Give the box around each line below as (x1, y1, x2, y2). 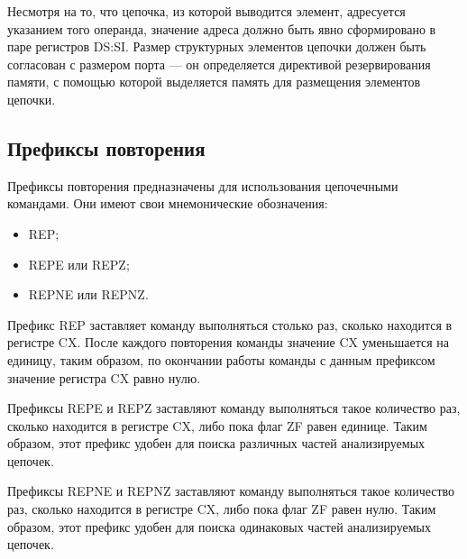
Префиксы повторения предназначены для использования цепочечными (7, 176, 398, 195)
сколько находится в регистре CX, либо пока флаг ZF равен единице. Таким (7, 416, 427, 435)
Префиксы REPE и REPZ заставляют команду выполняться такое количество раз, (7, 399, 461, 417)
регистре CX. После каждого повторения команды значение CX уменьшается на (7, 333, 449, 352)
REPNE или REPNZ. (28, 285, 149, 304)
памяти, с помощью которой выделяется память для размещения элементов (7, 72, 421, 91)
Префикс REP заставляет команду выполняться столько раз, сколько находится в (7, 315, 453, 334)
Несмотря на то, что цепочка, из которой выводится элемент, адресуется (7, 2, 406, 20)
